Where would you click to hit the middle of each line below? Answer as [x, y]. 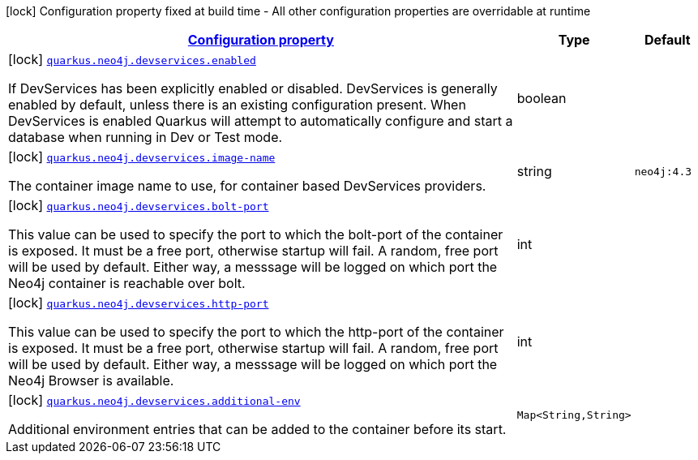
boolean [542, 98]
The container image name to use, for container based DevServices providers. [247, 186]
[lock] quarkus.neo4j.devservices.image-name [142, 157]
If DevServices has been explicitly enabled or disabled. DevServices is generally [253, 88]
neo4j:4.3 [663, 171]
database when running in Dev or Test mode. [146, 137]
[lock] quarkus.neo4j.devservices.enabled [132, 59]
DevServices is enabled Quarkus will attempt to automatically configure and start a [261, 121]
